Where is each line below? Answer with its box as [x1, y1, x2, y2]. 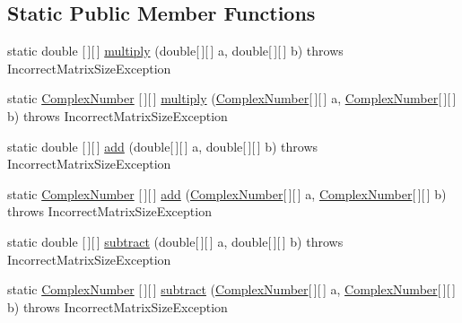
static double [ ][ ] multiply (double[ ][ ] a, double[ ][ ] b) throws [7, 41, 344, 60]
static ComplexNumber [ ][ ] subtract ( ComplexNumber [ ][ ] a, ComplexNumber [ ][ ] [7, 280, 456, 299]
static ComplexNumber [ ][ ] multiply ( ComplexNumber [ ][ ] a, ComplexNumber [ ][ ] [7, 89, 457, 108]
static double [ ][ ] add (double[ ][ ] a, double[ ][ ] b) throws [7, 136, 318, 155]
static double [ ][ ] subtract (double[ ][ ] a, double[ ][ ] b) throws [7, 231, 344, 250]
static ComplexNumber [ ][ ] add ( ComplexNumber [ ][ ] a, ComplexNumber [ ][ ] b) [7, 184, 447, 203]
